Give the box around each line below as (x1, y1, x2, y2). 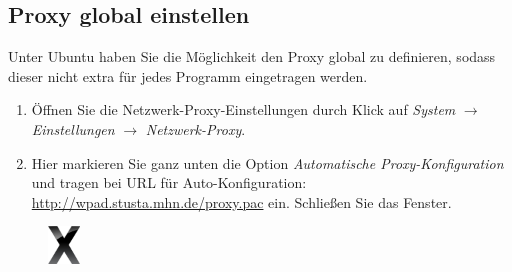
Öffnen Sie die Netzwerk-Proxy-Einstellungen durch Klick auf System (31, 99, 456, 120)
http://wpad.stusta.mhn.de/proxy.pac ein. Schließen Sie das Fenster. (31, 191, 452, 212)
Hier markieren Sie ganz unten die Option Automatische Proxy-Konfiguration (31, 152, 504, 173)
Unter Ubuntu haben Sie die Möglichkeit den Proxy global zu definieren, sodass (8, 46, 496, 67)
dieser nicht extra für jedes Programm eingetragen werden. (8, 65, 368, 86)
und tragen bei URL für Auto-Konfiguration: (31, 172, 307, 193)
